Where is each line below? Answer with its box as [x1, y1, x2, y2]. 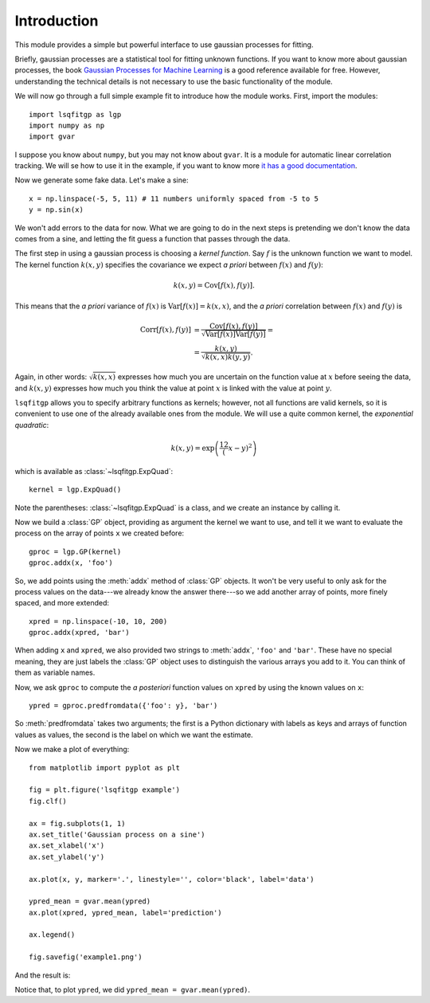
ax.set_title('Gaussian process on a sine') [29, 829, 206, 839]
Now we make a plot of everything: [14, 745, 130, 754]
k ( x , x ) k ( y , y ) [205, 352, 251, 362]
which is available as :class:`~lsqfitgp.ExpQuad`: [14, 466, 174, 476]
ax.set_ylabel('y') [29, 852, 105, 861]
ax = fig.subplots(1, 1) [29, 819, 126, 828]
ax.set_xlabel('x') [29, 841, 105, 850]
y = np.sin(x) [29, 206, 84, 214]
